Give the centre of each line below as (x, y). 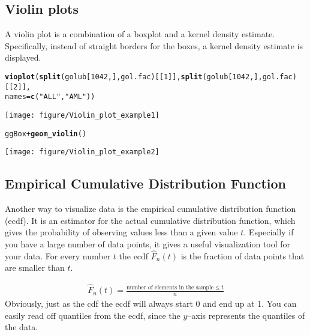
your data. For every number (58, 255)
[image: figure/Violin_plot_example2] (82, 152)
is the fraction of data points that (243, 255)
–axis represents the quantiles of (246, 315)
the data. (22, 327)
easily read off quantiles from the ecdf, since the (93, 315)
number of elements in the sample (170, 287)
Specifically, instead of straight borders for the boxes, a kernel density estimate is (154, 45)
